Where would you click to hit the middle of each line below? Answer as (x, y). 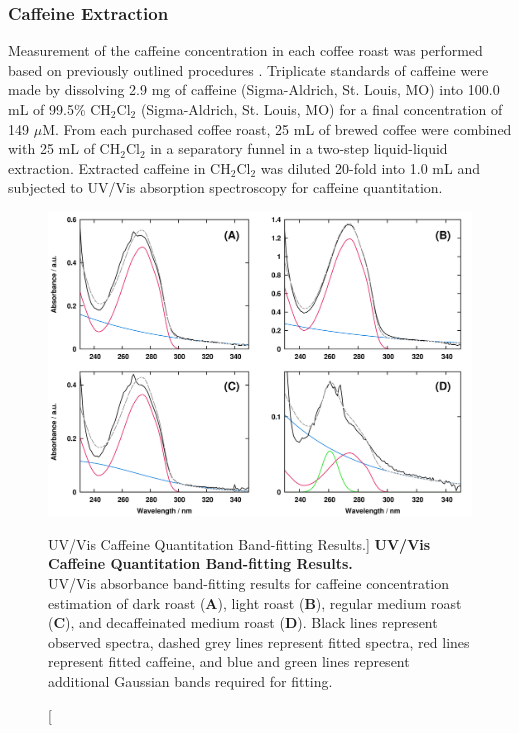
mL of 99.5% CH (59, 109)
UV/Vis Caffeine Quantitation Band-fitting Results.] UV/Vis (239, 543)
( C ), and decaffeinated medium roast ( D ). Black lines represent (243, 622)
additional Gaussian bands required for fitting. (190, 681)
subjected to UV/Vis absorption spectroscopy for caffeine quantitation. (225, 187)
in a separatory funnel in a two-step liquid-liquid (299, 148)
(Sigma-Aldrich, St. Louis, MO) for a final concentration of (321, 109)
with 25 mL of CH (64, 148)
